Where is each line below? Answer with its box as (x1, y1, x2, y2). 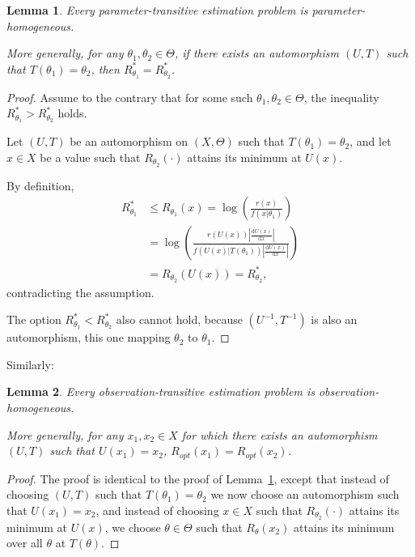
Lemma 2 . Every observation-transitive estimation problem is (6, 383, 315, 400)
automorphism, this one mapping (6, 329, 171, 346)
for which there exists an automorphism (181, 426, 378, 443)
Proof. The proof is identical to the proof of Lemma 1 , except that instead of (6, 470, 389, 487)
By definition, (6, 176, 74, 193)
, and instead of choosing (95, 501, 219, 518)
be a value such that (40, 148, 141, 165)
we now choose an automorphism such (210, 486, 400, 503)
